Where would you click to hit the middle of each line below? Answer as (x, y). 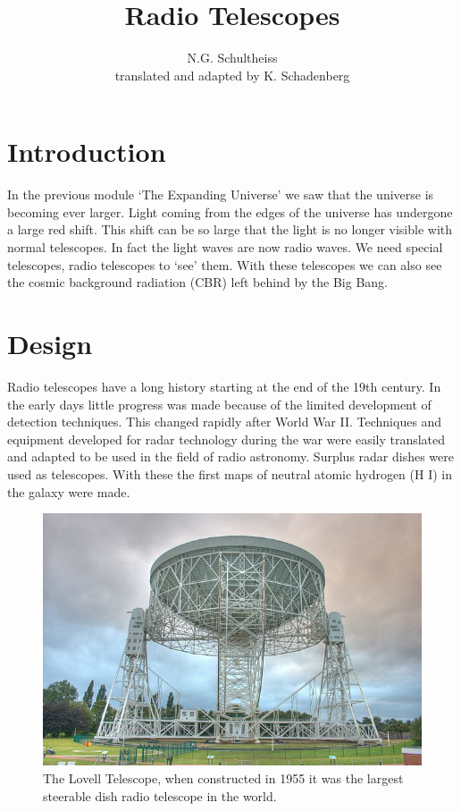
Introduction (87, 152)
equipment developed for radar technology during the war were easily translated (226, 439)
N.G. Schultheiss (232, 58)
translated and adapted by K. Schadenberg (232, 75)
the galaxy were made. (69, 491)
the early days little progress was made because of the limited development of (219, 404)
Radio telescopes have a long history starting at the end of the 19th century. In (224, 386)
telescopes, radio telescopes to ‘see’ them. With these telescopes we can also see (225, 264)
